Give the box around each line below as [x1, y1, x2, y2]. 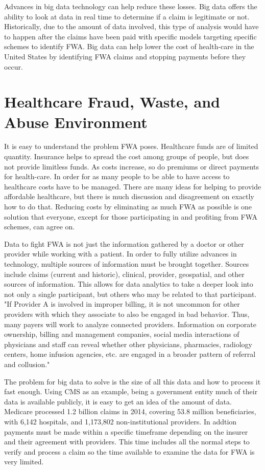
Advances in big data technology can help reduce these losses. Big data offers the [4, 1, 257, 11]
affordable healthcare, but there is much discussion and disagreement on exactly [4, 191, 254, 202]
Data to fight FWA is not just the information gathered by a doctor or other [4, 238, 244, 249]
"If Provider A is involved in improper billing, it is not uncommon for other [4, 298, 240, 309]
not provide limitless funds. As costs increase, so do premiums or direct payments [4, 161, 259, 172]
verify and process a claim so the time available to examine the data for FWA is [4, 446, 255, 457]
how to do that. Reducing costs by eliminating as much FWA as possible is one [4, 201, 252, 212]
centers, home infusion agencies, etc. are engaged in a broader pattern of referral [4, 349, 256, 359]
